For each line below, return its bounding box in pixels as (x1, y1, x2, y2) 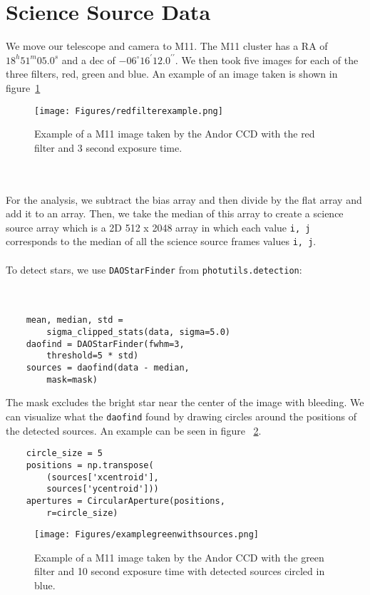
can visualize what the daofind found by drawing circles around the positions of (6, 409, 356, 423)
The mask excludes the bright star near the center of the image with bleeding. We (6, 395, 364, 410)
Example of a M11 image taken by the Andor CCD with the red (34, 126, 315, 141)
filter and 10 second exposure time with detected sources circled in (34, 564, 325, 579)
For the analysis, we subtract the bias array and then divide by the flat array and (6, 192, 362, 207)
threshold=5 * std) (46, 351, 139, 361)
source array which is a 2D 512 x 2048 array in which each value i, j (6, 219, 311, 234)
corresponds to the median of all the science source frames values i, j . (6, 234, 317, 249)
